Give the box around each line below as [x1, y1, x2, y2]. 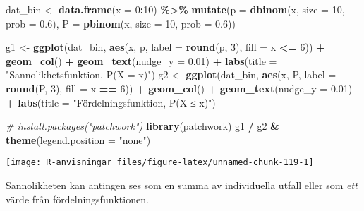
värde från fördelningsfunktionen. [6, 191, 149, 206]
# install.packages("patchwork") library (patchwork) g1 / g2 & [6, 119, 279, 133]
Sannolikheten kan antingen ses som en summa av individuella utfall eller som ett [6, 178, 358, 192]
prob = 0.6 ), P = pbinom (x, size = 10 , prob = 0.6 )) [6, 16, 236, 30]
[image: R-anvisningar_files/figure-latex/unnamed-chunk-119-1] [6, 157, 314, 168]
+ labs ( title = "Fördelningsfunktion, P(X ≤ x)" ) [6, 95, 216, 109]
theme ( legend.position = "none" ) [6, 132, 151, 147]
